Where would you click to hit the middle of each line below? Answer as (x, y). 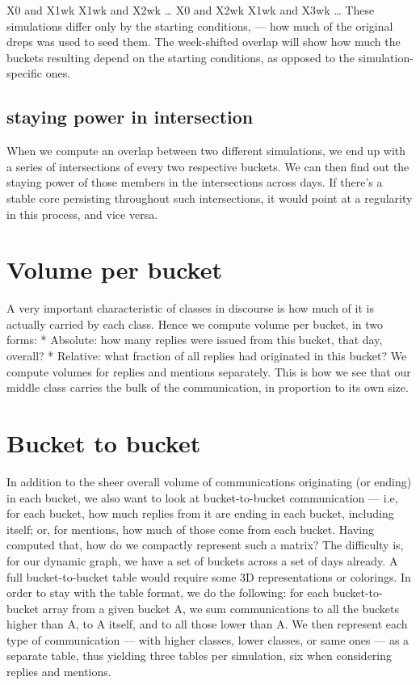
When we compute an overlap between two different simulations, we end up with (206, 151)
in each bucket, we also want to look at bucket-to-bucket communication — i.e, (202, 497)
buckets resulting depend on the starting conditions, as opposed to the (181, 57)
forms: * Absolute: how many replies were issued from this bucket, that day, (195, 340)
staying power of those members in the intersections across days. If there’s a (195, 182)
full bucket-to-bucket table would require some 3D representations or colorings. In (209, 576)
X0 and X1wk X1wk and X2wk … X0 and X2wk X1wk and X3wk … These (191, 10)
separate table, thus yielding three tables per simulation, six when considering (199, 656)
